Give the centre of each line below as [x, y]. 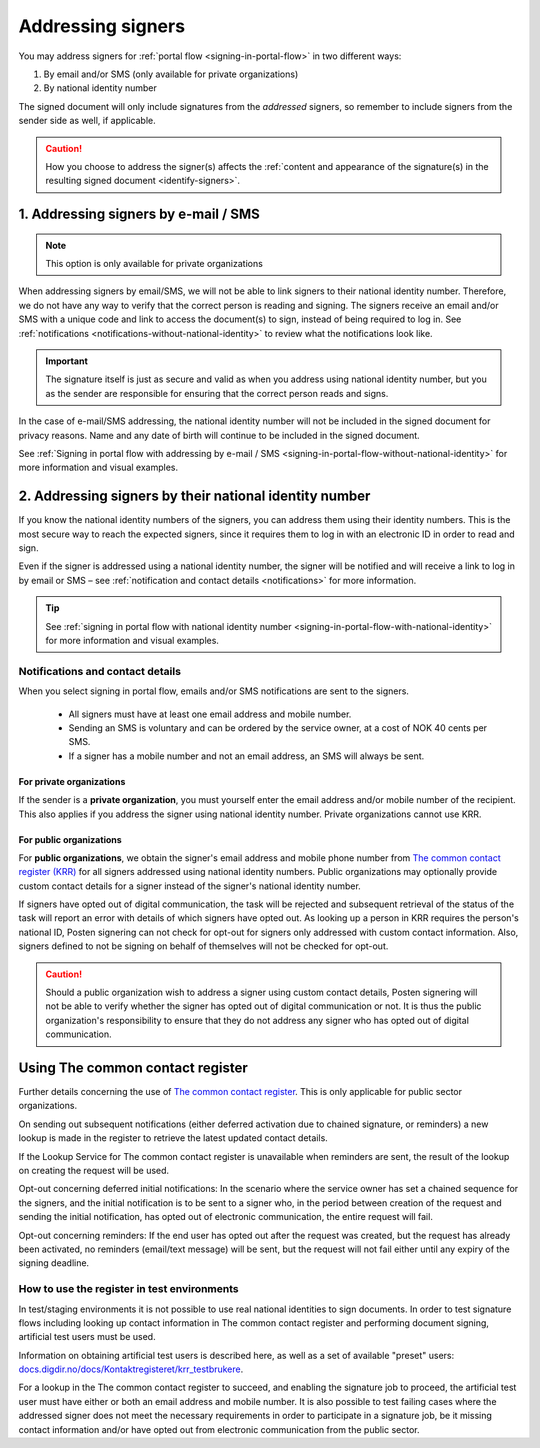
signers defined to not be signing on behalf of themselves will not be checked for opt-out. [203, 946]
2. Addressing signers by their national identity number [194, 496]
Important [67, 361]
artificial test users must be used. [87, 1337]
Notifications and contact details [100, 671]
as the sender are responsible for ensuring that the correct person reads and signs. [217, 393]
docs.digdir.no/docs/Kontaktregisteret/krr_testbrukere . [131, 1369]
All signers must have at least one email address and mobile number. [210, 714]
